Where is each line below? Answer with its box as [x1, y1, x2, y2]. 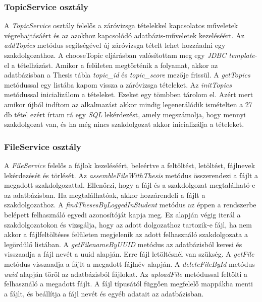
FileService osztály [4, 140, 81, 153]
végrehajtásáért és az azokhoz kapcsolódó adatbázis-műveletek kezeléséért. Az [4, 30, 245, 40]
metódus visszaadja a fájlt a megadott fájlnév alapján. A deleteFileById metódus [4, 258, 255, 269]
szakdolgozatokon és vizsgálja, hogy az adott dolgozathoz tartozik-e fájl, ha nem [4, 219, 252, 230]
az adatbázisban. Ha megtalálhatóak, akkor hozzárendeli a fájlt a [4, 189, 205, 200]
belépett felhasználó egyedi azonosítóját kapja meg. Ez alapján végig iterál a [4, 209, 241, 219]
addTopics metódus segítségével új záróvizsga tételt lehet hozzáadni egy [4, 40, 226, 50]
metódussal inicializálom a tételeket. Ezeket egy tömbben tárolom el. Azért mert [4, 89, 253, 100]
